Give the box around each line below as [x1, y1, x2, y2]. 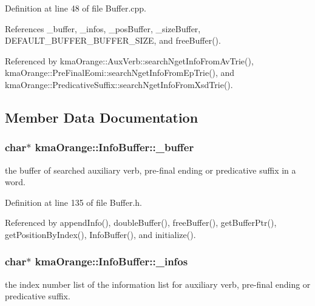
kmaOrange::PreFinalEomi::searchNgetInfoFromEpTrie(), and [5, 66, 235, 79]
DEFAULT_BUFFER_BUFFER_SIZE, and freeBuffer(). [5, 34, 221, 47]
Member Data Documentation [5, 107, 198, 126]
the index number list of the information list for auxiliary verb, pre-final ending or [5, 277, 311, 290]
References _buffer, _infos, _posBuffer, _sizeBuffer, [5, 22, 201, 35]
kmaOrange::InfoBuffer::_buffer [35, 140, 194, 155]
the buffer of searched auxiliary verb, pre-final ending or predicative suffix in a [5, 163, 296, 176]
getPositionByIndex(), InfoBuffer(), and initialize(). [5, 228, 196, 240]
